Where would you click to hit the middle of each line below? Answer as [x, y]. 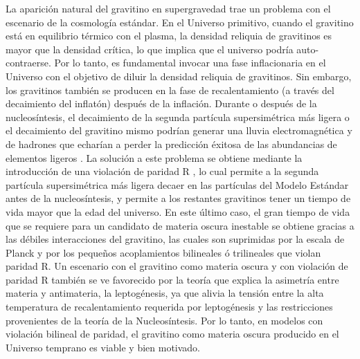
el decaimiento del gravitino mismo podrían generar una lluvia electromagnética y [179, 130]
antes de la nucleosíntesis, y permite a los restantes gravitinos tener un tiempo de [178, 198]
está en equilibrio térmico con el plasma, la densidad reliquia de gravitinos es [169, 36]
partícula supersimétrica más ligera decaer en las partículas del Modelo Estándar [177, 184]
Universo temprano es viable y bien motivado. [103, 347]
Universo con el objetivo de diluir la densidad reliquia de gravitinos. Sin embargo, [179, 76]
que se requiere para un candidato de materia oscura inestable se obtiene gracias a [180, 225]
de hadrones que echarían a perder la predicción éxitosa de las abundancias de [171, 144]
